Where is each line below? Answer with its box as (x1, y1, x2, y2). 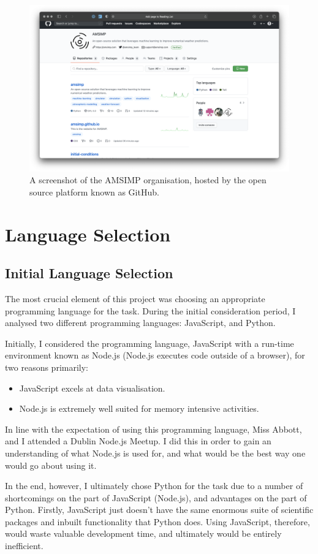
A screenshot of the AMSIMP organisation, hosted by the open (29, 173, 267, 186)
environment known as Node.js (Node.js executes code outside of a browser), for (5, 349, 305, 362)
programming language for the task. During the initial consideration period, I (5, 304, 296, 317)
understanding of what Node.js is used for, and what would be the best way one (5, 446, 306, 459)
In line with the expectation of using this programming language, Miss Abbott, (5, 422, 302, 435)
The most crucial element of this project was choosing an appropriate (5, 292, 265, 305)
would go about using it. (5, 458, 97, 471)
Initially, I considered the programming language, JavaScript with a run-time (5, 336, 294, 349)
